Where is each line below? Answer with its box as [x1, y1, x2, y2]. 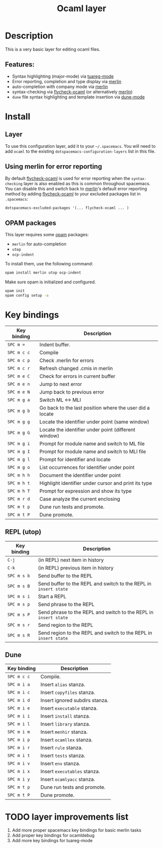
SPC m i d [7, 698, 30, 703]
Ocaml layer [56, 3, 107, 14]
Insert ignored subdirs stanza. [40, 697, 109, 704]
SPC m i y [7, 777, 30, 782]
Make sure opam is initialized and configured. [5, 279, 96, 285]
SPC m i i [7, 713, 30, 719]
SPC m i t [7, 753, 30, 759]
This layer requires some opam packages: [5, 232, 89, 238]
